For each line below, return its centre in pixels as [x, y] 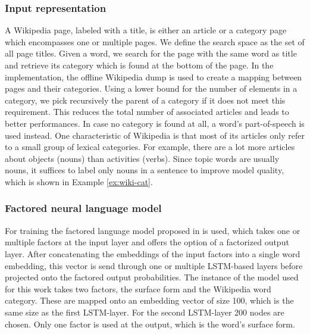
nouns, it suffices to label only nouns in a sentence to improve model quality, [145, 170]
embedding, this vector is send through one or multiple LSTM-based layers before [154, 265]
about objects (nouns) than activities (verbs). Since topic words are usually [142, 158]
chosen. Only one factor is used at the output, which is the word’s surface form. [150, 324]
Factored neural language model [83, 208]
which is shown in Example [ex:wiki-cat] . [79, 181]
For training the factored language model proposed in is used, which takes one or [153, 230]
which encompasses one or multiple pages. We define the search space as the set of [155, 41]
